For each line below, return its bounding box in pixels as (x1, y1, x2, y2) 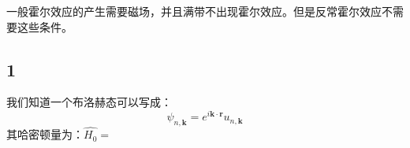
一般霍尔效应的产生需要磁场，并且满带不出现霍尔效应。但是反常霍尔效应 (6, 3, 382, 19)
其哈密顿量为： (6, 126, 84, 142)
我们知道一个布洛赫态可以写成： (6, 94, 172, 110)
